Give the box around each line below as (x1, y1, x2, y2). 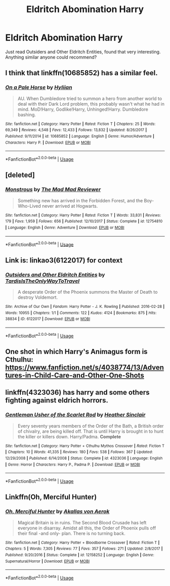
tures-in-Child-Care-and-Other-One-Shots (5, 371, 144, 380)
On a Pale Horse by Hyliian (5, 84, 72, 91)
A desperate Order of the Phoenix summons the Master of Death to (17, 289, 158, 295)
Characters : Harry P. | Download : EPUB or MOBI (5, 140, 91, 145)
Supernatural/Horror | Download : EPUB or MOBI (5, 559, 90, 564)
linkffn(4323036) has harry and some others (5, 388, 150, 397)
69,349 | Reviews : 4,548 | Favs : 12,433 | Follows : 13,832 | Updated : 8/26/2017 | (5, 127, 147, 132)
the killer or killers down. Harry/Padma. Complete (17, 433, 121, 439)
